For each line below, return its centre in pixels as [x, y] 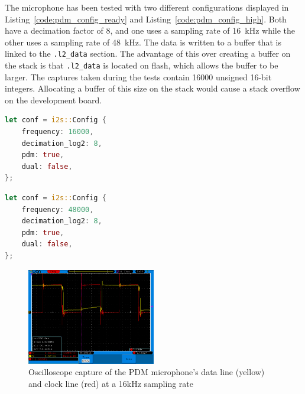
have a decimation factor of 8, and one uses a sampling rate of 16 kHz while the [150, 30]
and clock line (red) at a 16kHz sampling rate [111, 383]
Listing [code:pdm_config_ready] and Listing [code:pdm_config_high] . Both [146, 19]
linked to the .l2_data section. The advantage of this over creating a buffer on [148, 53]
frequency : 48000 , [58, 209]
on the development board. [53, 100]
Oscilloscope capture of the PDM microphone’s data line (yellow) [147, 372]
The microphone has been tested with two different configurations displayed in [147, 7]
